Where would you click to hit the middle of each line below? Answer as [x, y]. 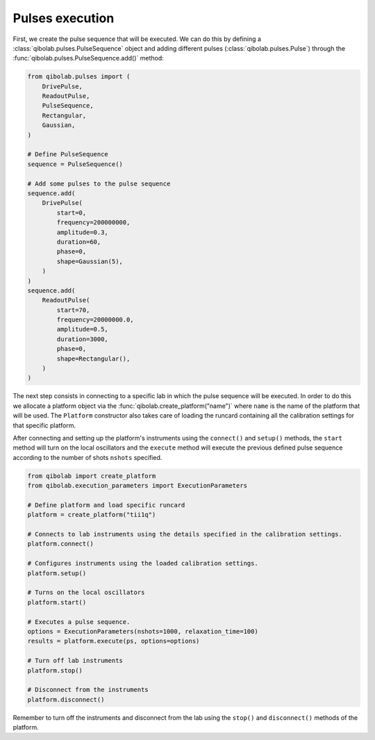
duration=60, [79, 242]
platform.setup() [57, 573]
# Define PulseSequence [68, 154]
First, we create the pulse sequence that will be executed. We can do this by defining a [137, 39]
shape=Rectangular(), [93, 359]
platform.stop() [55, 670]
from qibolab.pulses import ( [79, 77]
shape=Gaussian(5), [90, 261]
